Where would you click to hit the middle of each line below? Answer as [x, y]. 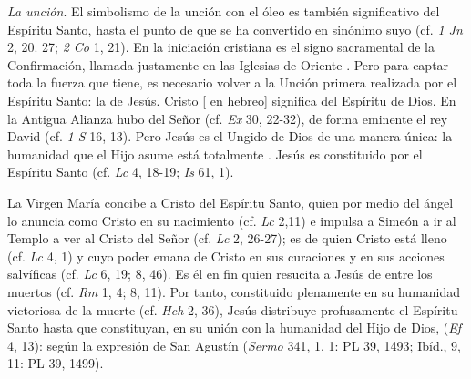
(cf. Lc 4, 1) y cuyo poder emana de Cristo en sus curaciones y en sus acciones [226, 256]
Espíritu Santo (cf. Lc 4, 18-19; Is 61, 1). [121, 172]
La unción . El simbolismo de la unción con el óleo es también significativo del [224, 11]
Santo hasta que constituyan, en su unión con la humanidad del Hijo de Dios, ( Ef [235, 328]
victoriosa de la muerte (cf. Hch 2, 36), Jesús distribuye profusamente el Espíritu [233, 309]
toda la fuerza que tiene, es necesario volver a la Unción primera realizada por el [232, 82]
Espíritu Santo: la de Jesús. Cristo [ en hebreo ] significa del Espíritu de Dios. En [232, 100]
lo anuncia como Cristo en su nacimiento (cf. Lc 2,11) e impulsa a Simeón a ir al [232, 220]
